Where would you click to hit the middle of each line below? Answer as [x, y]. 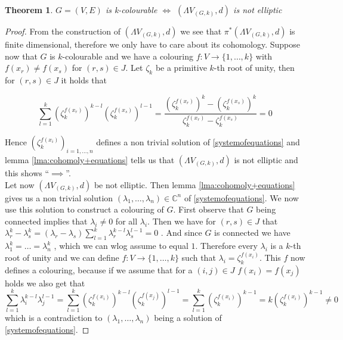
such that [199, 257]
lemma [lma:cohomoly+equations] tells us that [90, 159]
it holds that [84, 79]
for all [126, 221]
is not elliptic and [266, 159]
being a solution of [188, 318]
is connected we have [252, 233]
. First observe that [208, 209]
